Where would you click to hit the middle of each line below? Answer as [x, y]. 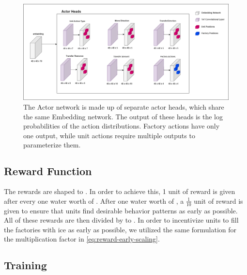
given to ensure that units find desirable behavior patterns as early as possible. [121, 210]
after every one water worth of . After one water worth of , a [94, 201]
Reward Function [48, 171]
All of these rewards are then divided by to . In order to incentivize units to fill [121, 220]
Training [25, 265]
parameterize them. [52, 145]
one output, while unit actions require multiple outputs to [109, 135]
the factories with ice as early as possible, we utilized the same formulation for [120, 229]
